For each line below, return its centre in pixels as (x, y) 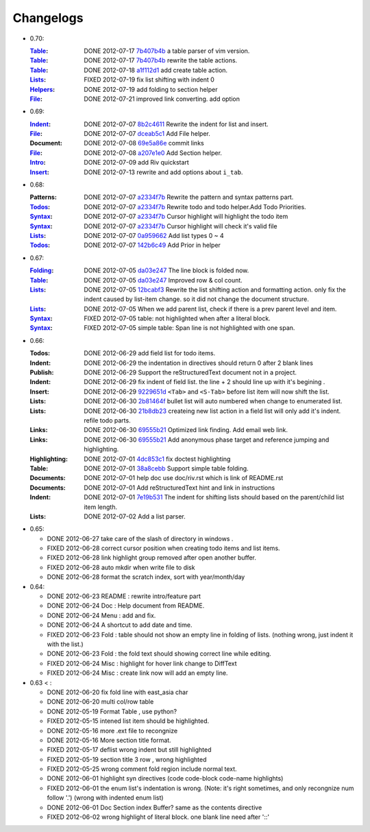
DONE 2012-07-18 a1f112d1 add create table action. (156, 70)
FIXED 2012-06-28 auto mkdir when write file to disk (121, 567)
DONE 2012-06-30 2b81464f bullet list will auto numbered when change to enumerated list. (213, 401)
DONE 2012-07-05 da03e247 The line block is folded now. (166, 270)
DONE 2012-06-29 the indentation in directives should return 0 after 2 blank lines (198, 363)
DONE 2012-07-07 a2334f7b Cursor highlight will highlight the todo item (186, 217)
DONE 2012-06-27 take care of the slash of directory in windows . (140, 538)
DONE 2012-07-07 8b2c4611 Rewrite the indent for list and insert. (176, 124)
